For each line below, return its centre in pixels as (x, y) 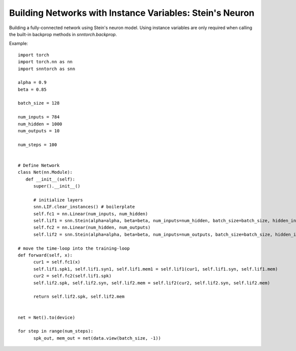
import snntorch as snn (47, 69)
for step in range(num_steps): (56, 331)
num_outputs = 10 (39, 131)
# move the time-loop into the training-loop (74, 248)
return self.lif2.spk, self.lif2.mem (79, 297)
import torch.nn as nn (45, 62)
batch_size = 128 (39, 103)
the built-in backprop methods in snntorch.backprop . (63, 34)
